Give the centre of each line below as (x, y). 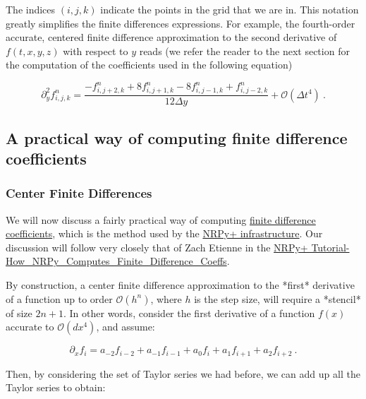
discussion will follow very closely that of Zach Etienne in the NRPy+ (157, 247)
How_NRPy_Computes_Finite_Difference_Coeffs (116, 261)
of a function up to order (59, 298)
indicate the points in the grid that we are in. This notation (230, 9)
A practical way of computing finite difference (177, 137)
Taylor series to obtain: (56, 387)
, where (166, 298)
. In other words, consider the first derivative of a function (189, 312)
